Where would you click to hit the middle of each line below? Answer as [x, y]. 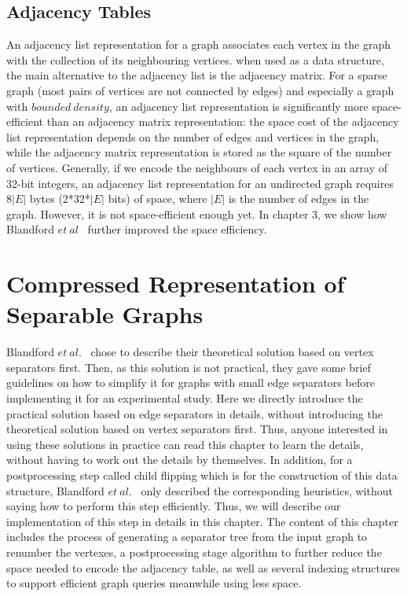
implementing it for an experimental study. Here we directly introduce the [185, 398]
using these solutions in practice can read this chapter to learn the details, [185, 444]
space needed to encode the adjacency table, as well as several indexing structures [203, 567]
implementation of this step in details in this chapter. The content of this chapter [202, 521]
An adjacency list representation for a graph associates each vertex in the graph [199, 44]
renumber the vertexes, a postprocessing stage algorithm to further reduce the [194, 552]
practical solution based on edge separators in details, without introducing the [194, 413]
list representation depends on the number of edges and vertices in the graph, [193, 136]
